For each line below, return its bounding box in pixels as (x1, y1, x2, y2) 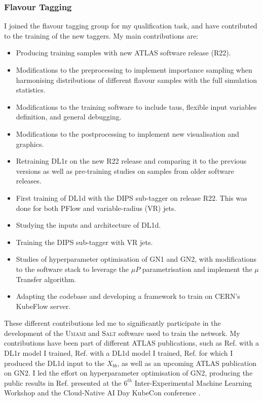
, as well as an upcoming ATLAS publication (117, 357, 256, 368)
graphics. (16, 138, 44, 149)
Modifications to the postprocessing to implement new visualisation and (16, 128, 239, 139)
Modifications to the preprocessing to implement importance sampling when (16, 65, 252, 75)
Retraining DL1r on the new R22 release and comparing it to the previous (16, 156, 247, 166)
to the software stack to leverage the (16, 263, 129, 274)
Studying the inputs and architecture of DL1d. (16, 220, 161, 230)
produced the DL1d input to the (4, 357, 105, 368)
